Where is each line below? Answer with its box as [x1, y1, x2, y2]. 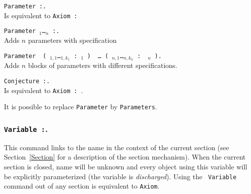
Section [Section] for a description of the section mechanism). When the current [4, 152, 246, 162]
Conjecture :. [4, 78, 50, 85]
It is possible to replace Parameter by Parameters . [4, 101, 157, 112]
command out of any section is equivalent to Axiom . [4, 181, 160, 191]
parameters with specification [28, 34, 117, 45]
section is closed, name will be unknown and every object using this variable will [4, 161, 248, 171]
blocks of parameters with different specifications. [28, 60, 178, 70]
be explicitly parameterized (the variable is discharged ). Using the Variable [4, 171, 237, 181]
